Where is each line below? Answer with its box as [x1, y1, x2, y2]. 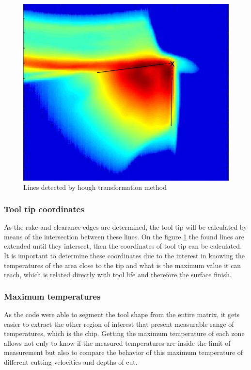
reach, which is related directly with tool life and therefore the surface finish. [4, 269, 232, 280]
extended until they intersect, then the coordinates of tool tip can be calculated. [4, 241, 242, 251]
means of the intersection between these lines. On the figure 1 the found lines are [4, 231, 244, 241]
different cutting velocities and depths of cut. [4, 356, 138, 367]
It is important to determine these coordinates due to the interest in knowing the [4, 250, 245, 260]
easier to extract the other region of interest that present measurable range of [4, 319, 234, 329]
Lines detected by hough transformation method [23, 182, 167, 192]
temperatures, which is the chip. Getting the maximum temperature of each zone [4, 328, 245, 338]
